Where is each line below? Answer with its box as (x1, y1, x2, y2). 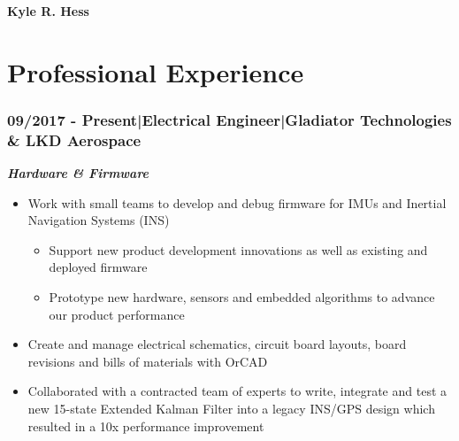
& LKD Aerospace (7, 128, 142, 151)
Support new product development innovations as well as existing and (49, 240, 428, 259)
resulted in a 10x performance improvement (27, 416, 264, 435)
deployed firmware (49, 258, 148, 276)
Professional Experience (7, 53, 304, 89)
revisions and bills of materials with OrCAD (27, 352, 268, 370)
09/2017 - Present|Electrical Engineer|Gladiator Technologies (7, 108, 452, 130)
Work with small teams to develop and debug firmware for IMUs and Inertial (27, 193, 447, 212)
